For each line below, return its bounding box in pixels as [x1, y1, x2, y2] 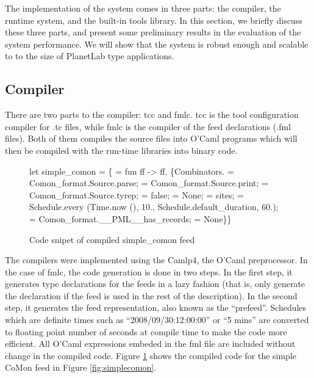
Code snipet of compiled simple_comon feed [29, 233, 195, 245]
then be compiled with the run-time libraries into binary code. [5, 144, 238, 156]
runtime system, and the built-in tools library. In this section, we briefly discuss [5, 13, 302, 26]
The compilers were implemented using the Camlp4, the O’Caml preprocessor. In [5, 253, 308, 266]
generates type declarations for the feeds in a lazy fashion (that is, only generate [5, 277, 305, 290]
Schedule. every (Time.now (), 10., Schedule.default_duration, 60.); [29, 200, 279, 213]
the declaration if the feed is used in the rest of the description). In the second [5, 289, 298, 302]
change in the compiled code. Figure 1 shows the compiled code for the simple [5, 349, 297, 362]
